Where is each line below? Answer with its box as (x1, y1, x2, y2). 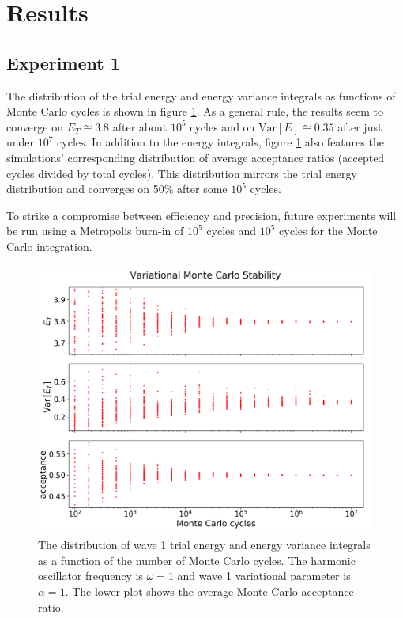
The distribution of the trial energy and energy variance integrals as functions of (6, 87, 396, 104)
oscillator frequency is (38, 567, 143, 584)
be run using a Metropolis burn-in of (6, 222, 184, 239)
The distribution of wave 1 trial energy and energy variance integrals (38, 536, 371, 553)
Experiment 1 (6, 50, 120, 74)
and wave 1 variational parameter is (177, 567, 351, 584)
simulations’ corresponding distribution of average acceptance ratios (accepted (6, 149, 385, 165)
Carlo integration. (6, 237, 92, 254)
